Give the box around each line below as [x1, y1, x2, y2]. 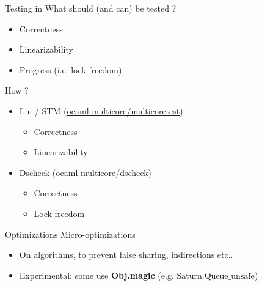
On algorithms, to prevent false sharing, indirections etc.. [19, 248, 233, 261]
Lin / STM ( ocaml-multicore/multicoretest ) [19, 104, 183, 117]
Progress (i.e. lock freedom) [19, 63, 122, 76]
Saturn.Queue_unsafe [176, 271, 255, 280]
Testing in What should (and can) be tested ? [5, 2, 176, 14]
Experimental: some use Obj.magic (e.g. [19, 268, 174, 281]
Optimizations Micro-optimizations [5, 227, 136, 240]
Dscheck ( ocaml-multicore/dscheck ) [19, 166, 151, 178]
